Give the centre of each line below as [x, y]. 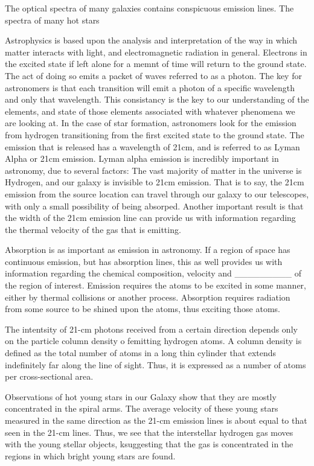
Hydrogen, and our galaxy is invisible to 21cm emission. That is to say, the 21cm [155, 182]
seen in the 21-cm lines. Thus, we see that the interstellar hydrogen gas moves [149, 432]
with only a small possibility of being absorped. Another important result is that [154, 206]
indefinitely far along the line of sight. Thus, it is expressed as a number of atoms [155, 364]
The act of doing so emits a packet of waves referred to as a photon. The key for [153, 75]
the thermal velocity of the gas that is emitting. [93, 229]
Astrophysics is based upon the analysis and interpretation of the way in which [151, 40]
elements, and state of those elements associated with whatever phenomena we [150, 111]
